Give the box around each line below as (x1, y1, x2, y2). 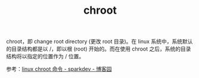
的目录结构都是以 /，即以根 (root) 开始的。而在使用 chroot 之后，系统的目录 (6, 45, 192, 52)
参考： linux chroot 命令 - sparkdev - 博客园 (6, 65, 112, 73)
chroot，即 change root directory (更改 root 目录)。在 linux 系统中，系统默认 (6, 38, 193, 45)
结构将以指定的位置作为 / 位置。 (6, 53, 85, 60)
